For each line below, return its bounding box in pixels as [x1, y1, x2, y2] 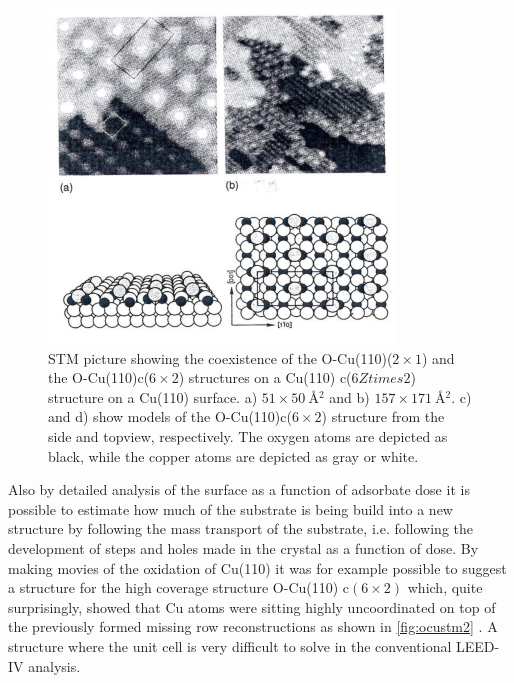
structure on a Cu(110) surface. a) [48, 386, 258, 407]
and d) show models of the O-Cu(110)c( [48, 406, 292, 427]
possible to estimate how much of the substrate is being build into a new [8, 498, 453, 519]
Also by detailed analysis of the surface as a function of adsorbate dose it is [8, 479, 470, 500]
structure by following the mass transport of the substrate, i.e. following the [8, 518, 474, 539]
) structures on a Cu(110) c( [178, 367, 352, 388]
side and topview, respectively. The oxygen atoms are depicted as [48, 425, 448, 446]
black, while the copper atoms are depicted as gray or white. [48, 445, 419, 466]
